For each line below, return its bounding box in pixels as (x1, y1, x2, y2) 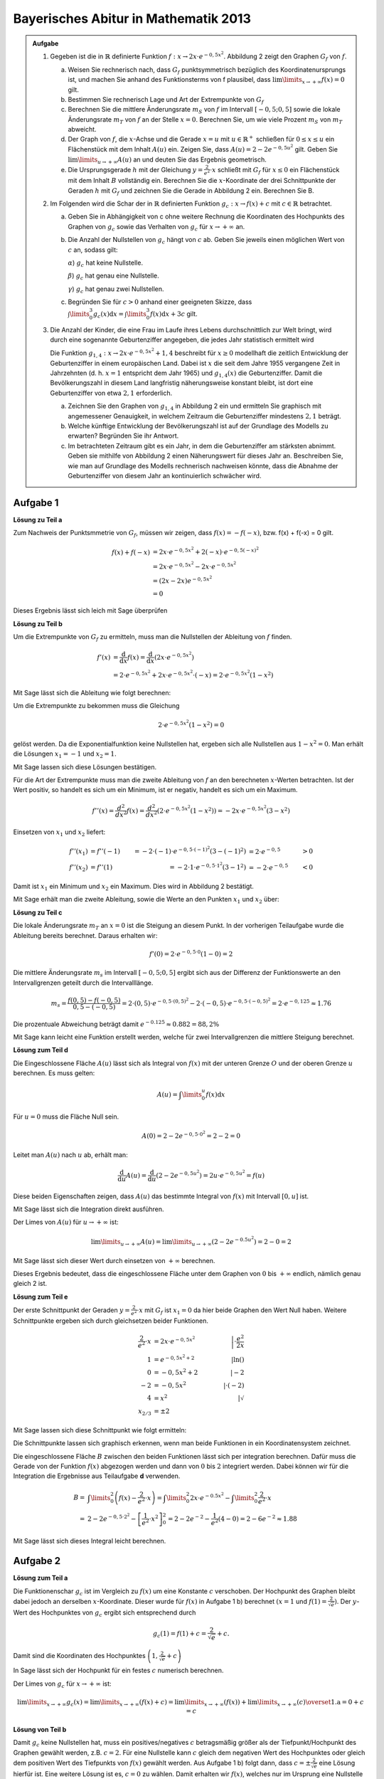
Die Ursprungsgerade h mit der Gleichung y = (68, 165, 203, 174)
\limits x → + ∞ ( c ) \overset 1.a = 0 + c (257, 1698, 364, 1708)
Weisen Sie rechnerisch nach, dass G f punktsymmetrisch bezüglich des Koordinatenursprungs (68, 65, 346, 75)
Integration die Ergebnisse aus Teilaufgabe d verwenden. (13, 1472, 181, 1480)
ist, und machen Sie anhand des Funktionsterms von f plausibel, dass (68, 75, 271, 84)
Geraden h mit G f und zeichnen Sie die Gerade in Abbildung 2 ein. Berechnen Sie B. (68, 186, 314, 196)
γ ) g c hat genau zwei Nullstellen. (68, 285, 164, 295)
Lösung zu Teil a (13, 515, 63, 524)
